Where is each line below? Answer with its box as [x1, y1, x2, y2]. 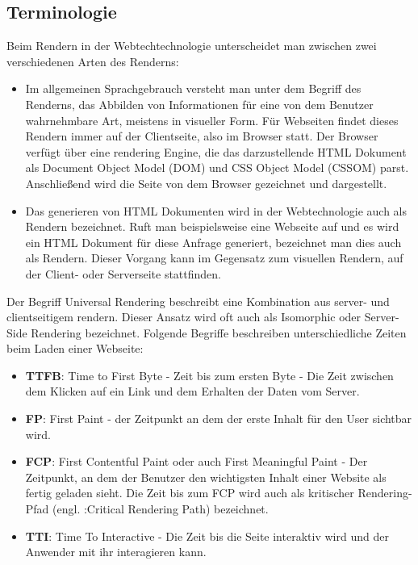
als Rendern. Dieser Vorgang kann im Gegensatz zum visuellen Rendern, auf [25, 249, 403, 266]
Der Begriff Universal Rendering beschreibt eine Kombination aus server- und [6, 292, 390, 309]
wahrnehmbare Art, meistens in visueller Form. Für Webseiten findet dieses [25, 111, 399, 128]
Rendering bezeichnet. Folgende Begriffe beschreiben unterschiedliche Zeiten [31, 324, 407, 341]
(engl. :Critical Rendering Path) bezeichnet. [52, 500, 269, 517]
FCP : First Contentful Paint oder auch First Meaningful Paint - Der [25, 453, 368, 470]
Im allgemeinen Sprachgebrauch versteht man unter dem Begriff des [25, 80, 362, 97]
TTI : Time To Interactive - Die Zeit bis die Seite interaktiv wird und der [25, 527, 389, 544]
